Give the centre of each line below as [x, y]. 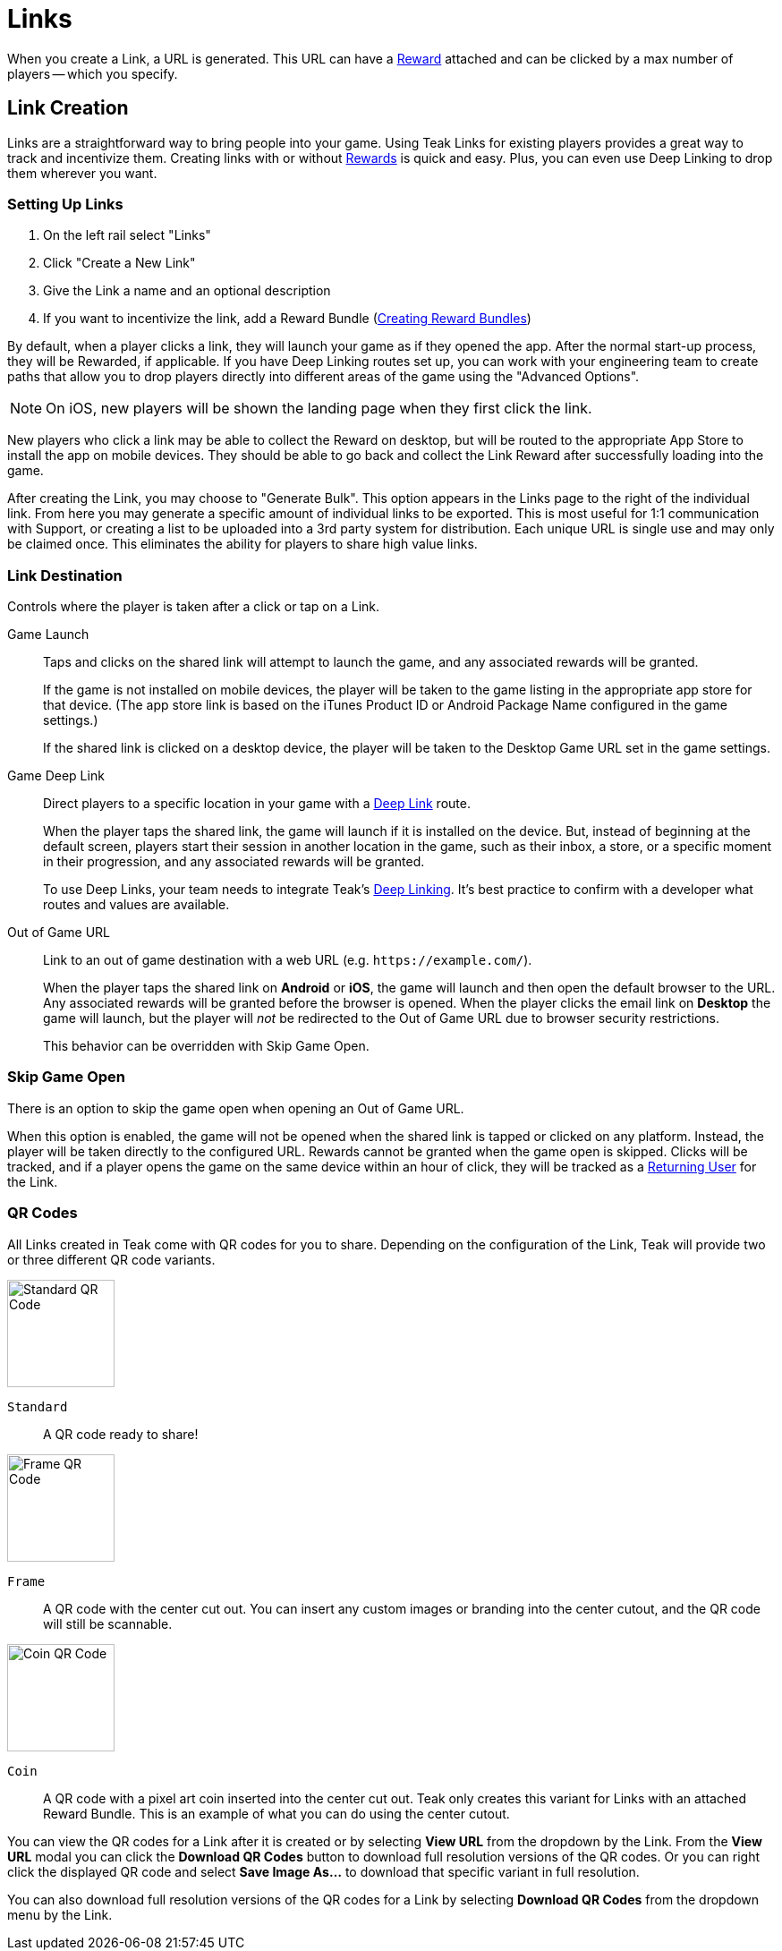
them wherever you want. [82, 173]
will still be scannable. [108, 1623]
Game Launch [48, 635]
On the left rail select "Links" [127, 235]
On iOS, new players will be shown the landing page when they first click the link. [319, 409]
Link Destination [65, 575]
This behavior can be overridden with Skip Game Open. [206, 1046]
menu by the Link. [60, 1914]
